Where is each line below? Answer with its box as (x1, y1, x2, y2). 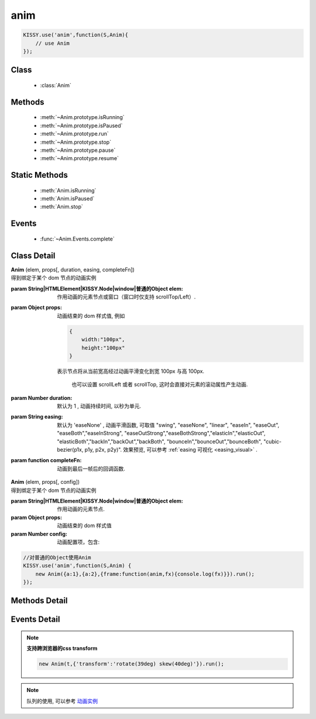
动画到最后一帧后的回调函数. (57, 465, 126, 472)
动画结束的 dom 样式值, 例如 (57, 312, 125, 319)
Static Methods (11, 170, 68, 180)
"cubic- (263, 437, 282, 445)
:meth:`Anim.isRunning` (40, 186, 97, 194)
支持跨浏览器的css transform (26, 645, 98, 652)
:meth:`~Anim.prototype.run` (40, 130, 109, 137)
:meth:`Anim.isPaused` (40, 195, 95, 202)
